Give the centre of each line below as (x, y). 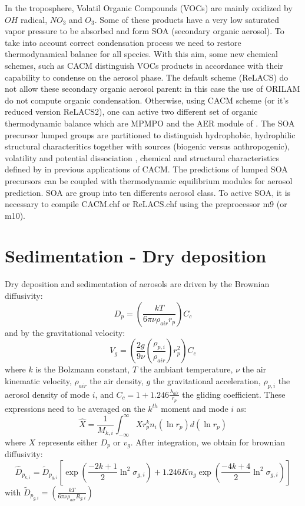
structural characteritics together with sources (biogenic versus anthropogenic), (147, 146)
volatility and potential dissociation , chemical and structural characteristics (142, 157)
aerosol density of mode (47, 394)
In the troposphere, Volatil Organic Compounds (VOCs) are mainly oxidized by (149, 8)
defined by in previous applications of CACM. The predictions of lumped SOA (146, 169)
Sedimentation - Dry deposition (136, 256)
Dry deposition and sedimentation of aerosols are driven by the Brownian (137, 284)
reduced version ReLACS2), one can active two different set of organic (131, 111)
